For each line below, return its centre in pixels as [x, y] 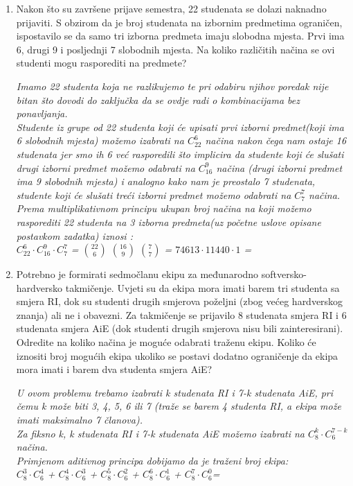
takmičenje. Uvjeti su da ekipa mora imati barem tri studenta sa [202, 287]
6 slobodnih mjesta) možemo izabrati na [100, 140]
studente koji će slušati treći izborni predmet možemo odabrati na [154, 194]
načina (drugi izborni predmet [279, 167]
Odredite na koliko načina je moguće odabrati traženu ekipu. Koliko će [166, 342]
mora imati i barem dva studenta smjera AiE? [114, 369]
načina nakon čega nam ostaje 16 [276, 140]
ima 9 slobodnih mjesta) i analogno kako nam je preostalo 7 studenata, [166, 181]
